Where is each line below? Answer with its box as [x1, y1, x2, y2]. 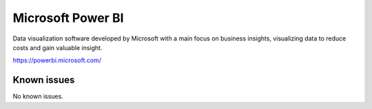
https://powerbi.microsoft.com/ [12, 56, 101, 64]
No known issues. [12, 93, 63, 101]
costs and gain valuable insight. [12, 43, 103, 51]
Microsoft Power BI [12, 10, 124, 25]
